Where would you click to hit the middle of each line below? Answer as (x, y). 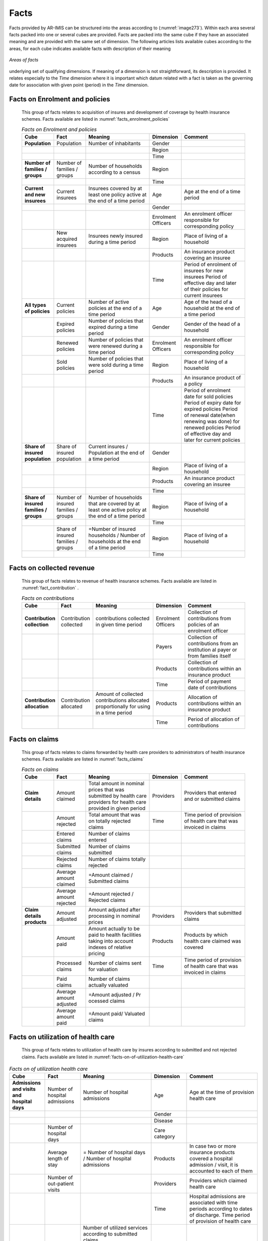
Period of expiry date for (213, 403)
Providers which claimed (218, 1180)
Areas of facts (24, 60)
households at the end (115, 541)
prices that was (106, 790)
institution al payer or (213, 650)
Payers (164, 647)
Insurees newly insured (116, 236)
